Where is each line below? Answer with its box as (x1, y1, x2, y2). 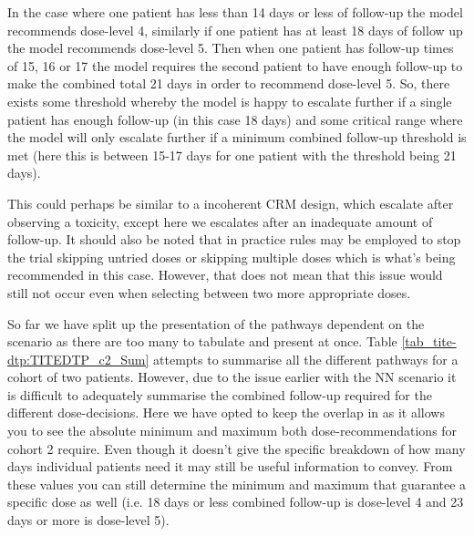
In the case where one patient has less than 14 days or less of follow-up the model (7, 3, 463, 21)
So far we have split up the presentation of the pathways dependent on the (7, 314, 425, 333)
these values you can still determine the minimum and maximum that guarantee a (7, 474, 467, 493)
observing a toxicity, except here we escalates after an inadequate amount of (7, 211, 433, 231)
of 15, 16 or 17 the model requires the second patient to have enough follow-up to (7, 56, 463, 75)
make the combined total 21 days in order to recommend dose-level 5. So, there (7, 74, 450, 93)
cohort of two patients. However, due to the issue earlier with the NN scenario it (7, 367, 457, 387)
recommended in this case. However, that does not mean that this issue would (7, 265, 443, 284)
